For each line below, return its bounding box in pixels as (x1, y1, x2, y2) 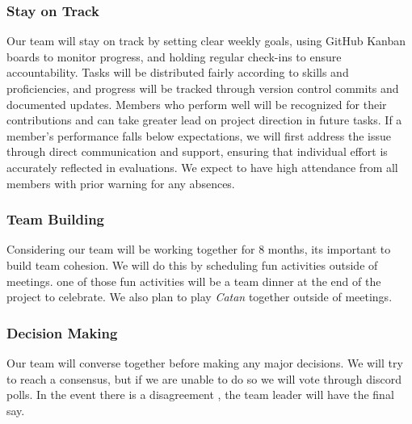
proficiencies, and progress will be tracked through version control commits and (6, 80, 399, 96)
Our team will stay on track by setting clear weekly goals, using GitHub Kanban (6, 32, 406, 49)
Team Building (6, 209, 105, 229)
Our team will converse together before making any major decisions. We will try (6, 354, 403, 371)
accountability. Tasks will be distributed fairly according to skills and (6, 64, 349, 81)
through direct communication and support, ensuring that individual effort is (6, 143, 388, 160)
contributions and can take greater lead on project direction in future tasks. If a (6, 111, 402, 128)
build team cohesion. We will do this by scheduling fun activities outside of (6, 256, 378, 273)
